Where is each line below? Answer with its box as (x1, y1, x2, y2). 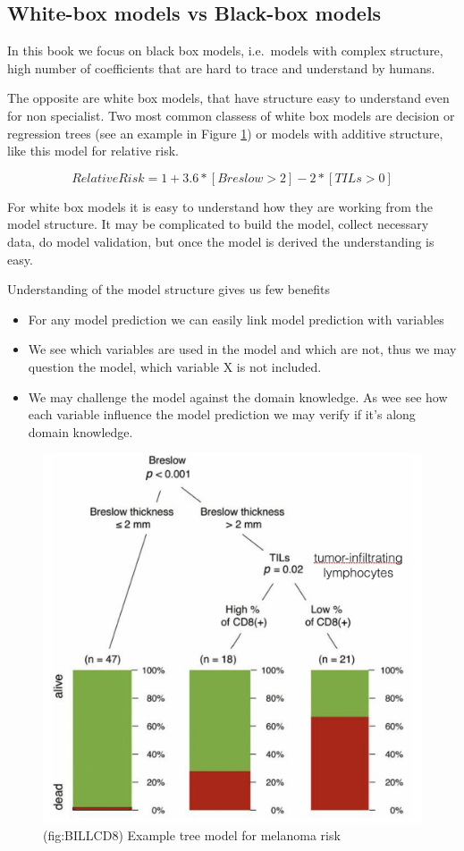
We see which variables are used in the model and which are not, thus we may (28, 340, 457, 358)
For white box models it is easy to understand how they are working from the (7, 197, 433, 215)
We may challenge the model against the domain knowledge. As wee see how (28, 387, 448, 406)
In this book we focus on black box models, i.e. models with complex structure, (7, 41, 443, 60)
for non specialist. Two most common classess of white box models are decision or (7, 105, 455, 124)
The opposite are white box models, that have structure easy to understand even (7, 88, 450, 107)
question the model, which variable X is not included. (28, 357, 322, 375)
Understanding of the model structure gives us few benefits (7, 280, 331, 299)
